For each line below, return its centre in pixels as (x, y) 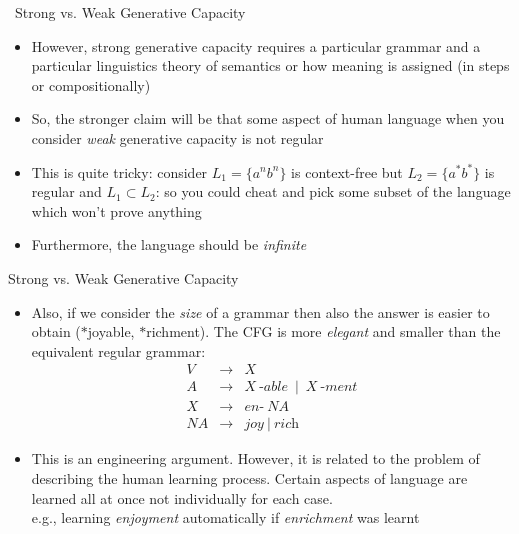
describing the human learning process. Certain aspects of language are (249, 478)
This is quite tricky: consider (119, 171)
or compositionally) (91, 84)
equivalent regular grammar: (118, 350)
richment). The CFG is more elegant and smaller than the (323, 331)
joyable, (111, 331)
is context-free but (347, 171)
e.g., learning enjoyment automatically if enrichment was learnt (225, 517)
